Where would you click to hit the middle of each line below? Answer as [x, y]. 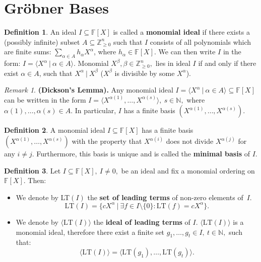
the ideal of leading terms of [142, 222]
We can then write [187, 52]
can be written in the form [45, 99]
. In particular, [93, 110]
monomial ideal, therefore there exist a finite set [90, 232]
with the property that [107, 141]
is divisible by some [145, 73]
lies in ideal [173, 63]
